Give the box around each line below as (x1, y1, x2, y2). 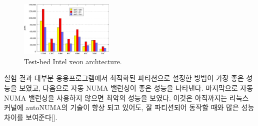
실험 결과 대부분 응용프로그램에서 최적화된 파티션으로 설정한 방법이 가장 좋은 (4, 73, 244, 83)
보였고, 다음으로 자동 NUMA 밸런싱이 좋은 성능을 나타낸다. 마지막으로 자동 (19, 82, 253, 93)
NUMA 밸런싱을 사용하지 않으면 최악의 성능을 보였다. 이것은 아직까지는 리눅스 (4, 92, 249, 103)
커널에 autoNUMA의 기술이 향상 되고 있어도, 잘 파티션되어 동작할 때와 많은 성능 (4, 102, 254, 113)
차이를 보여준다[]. (4, 112, 57, 122)
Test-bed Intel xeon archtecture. (24, 56, 122, 66)
